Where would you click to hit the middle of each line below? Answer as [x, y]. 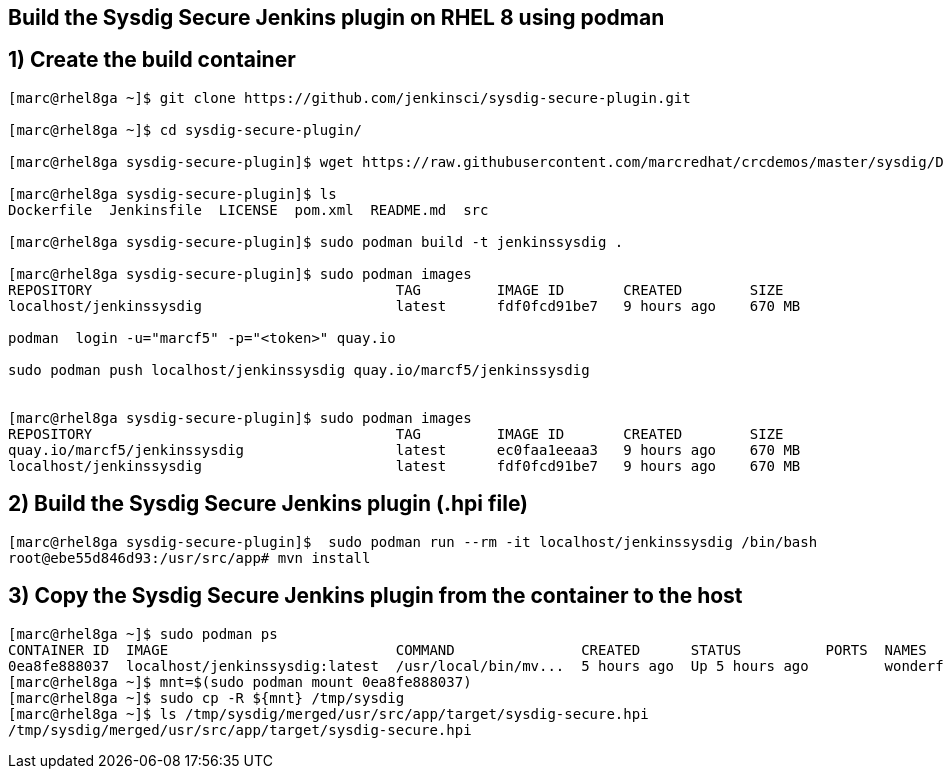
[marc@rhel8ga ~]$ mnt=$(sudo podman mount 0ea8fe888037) [240, 681]
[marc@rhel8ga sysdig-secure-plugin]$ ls [172, 193]
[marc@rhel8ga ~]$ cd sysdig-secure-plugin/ [185, 129]
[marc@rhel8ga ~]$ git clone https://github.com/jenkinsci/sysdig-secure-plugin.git [349, 97]
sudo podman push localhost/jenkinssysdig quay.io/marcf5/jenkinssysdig [299, 369]
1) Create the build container [152, 60]
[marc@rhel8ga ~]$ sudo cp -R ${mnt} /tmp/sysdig [206, 697]
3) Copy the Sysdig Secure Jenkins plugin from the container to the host [375, 596]
